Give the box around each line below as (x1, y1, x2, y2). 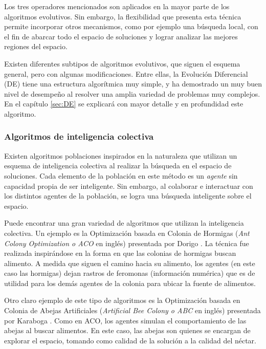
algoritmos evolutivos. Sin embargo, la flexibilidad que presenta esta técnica (4, 11, 241, 21)
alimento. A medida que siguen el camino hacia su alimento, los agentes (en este (4, 257, 255, 268)
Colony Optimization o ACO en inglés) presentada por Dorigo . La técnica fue (4, 237, 249, 248)
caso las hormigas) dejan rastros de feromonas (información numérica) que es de (4, 268, 255, 278)
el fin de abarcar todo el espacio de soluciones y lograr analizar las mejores (4, 31, 238, 41)
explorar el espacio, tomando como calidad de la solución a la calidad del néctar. (4, 335, 256, 345)
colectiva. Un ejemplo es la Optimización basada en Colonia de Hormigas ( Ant (4, 227, 250, 238)
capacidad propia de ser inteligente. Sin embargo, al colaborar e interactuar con (4, 180, 253, 191)
